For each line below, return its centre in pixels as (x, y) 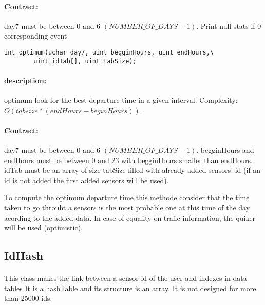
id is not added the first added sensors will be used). (87, 180)
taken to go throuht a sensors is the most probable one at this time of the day (127, 208)
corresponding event (36, 36)
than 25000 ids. (28, 298)
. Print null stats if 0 (229, 25)
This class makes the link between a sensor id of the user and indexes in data (126, 278)
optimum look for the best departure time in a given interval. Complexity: (121, 100)
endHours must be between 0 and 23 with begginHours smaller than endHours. (128, 160)
